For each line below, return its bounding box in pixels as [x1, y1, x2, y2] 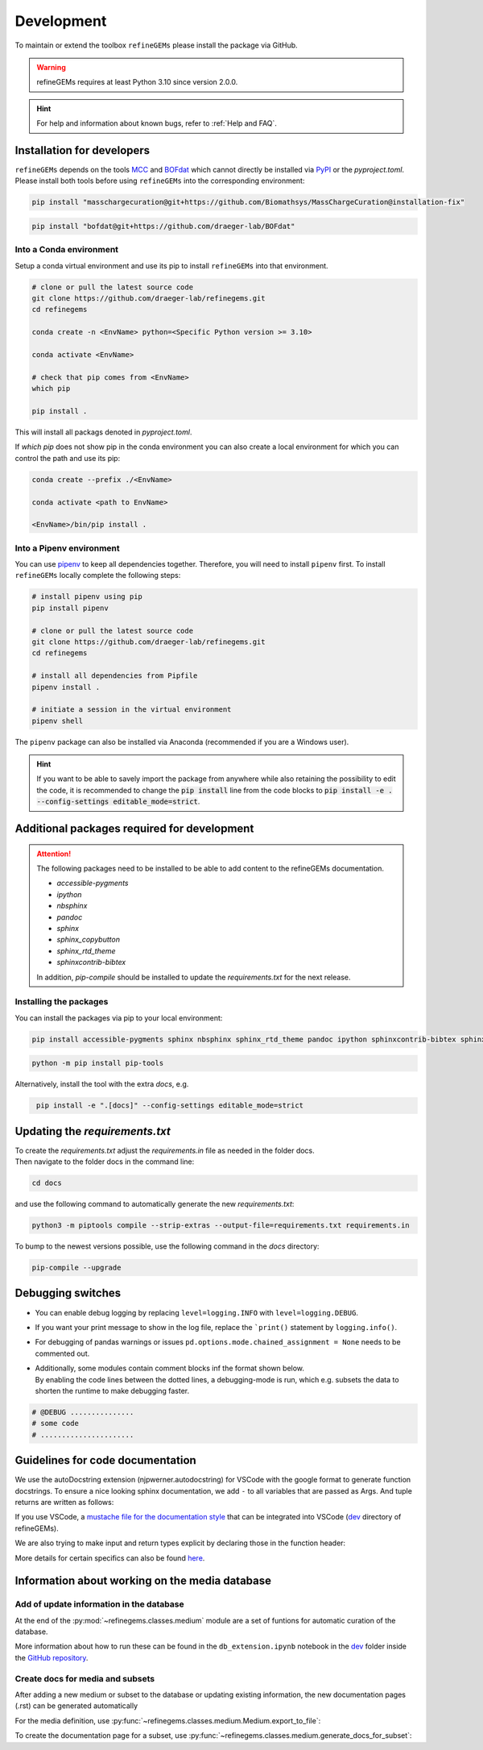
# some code [31, 1419, 80, 1428]
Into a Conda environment [14, 244, 119, 256]
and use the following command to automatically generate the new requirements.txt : [14, 1199, 295, 1209]
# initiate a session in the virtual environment [31, 705, 232, 714]
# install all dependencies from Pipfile [31, 671, 198, 680]
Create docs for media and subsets [14, 1673, 155, 1684]
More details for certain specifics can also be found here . [14, 1553, 205, 1563]
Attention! [36, 849, 72, 858]
